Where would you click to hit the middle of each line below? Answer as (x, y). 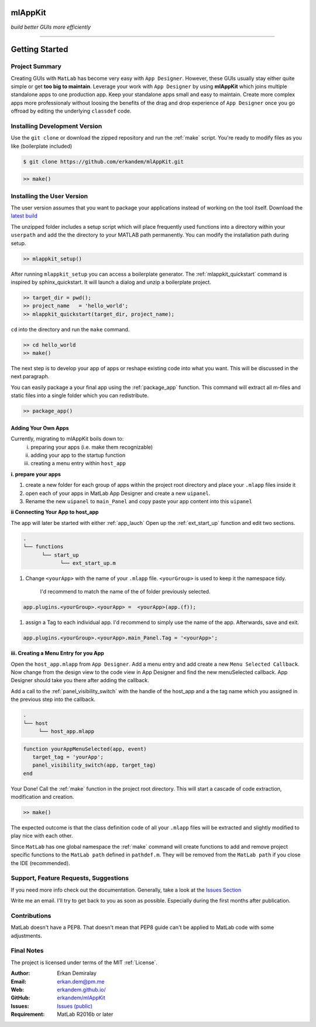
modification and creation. (42, 797)
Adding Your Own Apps (40, 428)
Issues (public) (75, 1006)
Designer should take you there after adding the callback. (80, 680)
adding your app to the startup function (78, 455)
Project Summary (36, 66)
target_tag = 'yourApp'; (68, 757)
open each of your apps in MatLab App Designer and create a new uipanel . (118, 493)
